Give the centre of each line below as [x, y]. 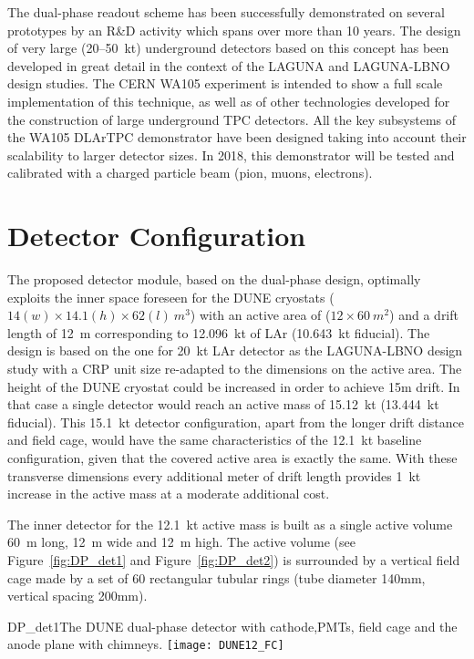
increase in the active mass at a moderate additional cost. [169, 494]
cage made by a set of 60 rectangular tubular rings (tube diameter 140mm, [216, 577]
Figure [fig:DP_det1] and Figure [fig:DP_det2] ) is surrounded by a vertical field [234, 559]
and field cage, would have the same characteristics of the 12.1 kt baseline [215, 440]
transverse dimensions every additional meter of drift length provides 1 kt [214, 475]
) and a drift [424, 315]
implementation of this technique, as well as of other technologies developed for [229, 101]
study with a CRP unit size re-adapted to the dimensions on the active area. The [235, 369]
